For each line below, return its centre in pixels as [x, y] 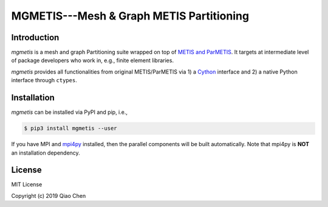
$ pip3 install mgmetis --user [71, 128]
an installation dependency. [46, 153]
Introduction [35, 37]
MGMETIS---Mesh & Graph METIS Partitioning [130, 16]
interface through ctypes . [44, 80]
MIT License [27, 184]
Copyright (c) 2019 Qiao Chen [49, 195]
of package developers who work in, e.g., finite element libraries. [93, 60]
